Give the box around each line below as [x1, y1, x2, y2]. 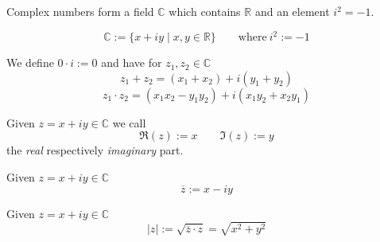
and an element [254, 3, 330, 19]
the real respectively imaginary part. [6, 142, 184, 158]
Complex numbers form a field [6, 3, 154, 19]
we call [112, 114, 146, 131]
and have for [101, 54, 162, 71]
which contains [169, 3, 241, 19]
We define [6, 54, 54, 71]
